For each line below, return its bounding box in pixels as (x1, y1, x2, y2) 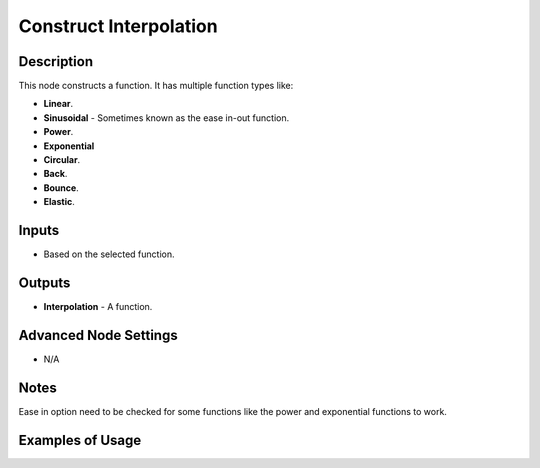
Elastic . (43, 196, 75, 208)
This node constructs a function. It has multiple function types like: (18, 80, 294, 92)
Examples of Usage (18, 431, 142, 449)
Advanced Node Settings (18, 326, 179, 344)
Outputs (18, 274, 71, 291)
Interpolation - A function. (43, 301, 153, 312)
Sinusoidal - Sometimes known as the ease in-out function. (43, 111, 290, 124)
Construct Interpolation (18, 15, 219, 37)
